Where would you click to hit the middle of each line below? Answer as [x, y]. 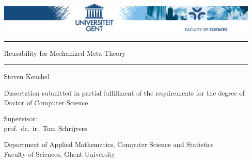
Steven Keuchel [27, 76]
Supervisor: [21, 119]
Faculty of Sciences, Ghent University [60, 154]
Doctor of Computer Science [46, 102]
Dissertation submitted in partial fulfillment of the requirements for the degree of [124, 92]
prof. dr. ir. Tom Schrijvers [46, 128]
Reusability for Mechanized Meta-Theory [65, 53]
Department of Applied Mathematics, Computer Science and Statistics [109, 144]
